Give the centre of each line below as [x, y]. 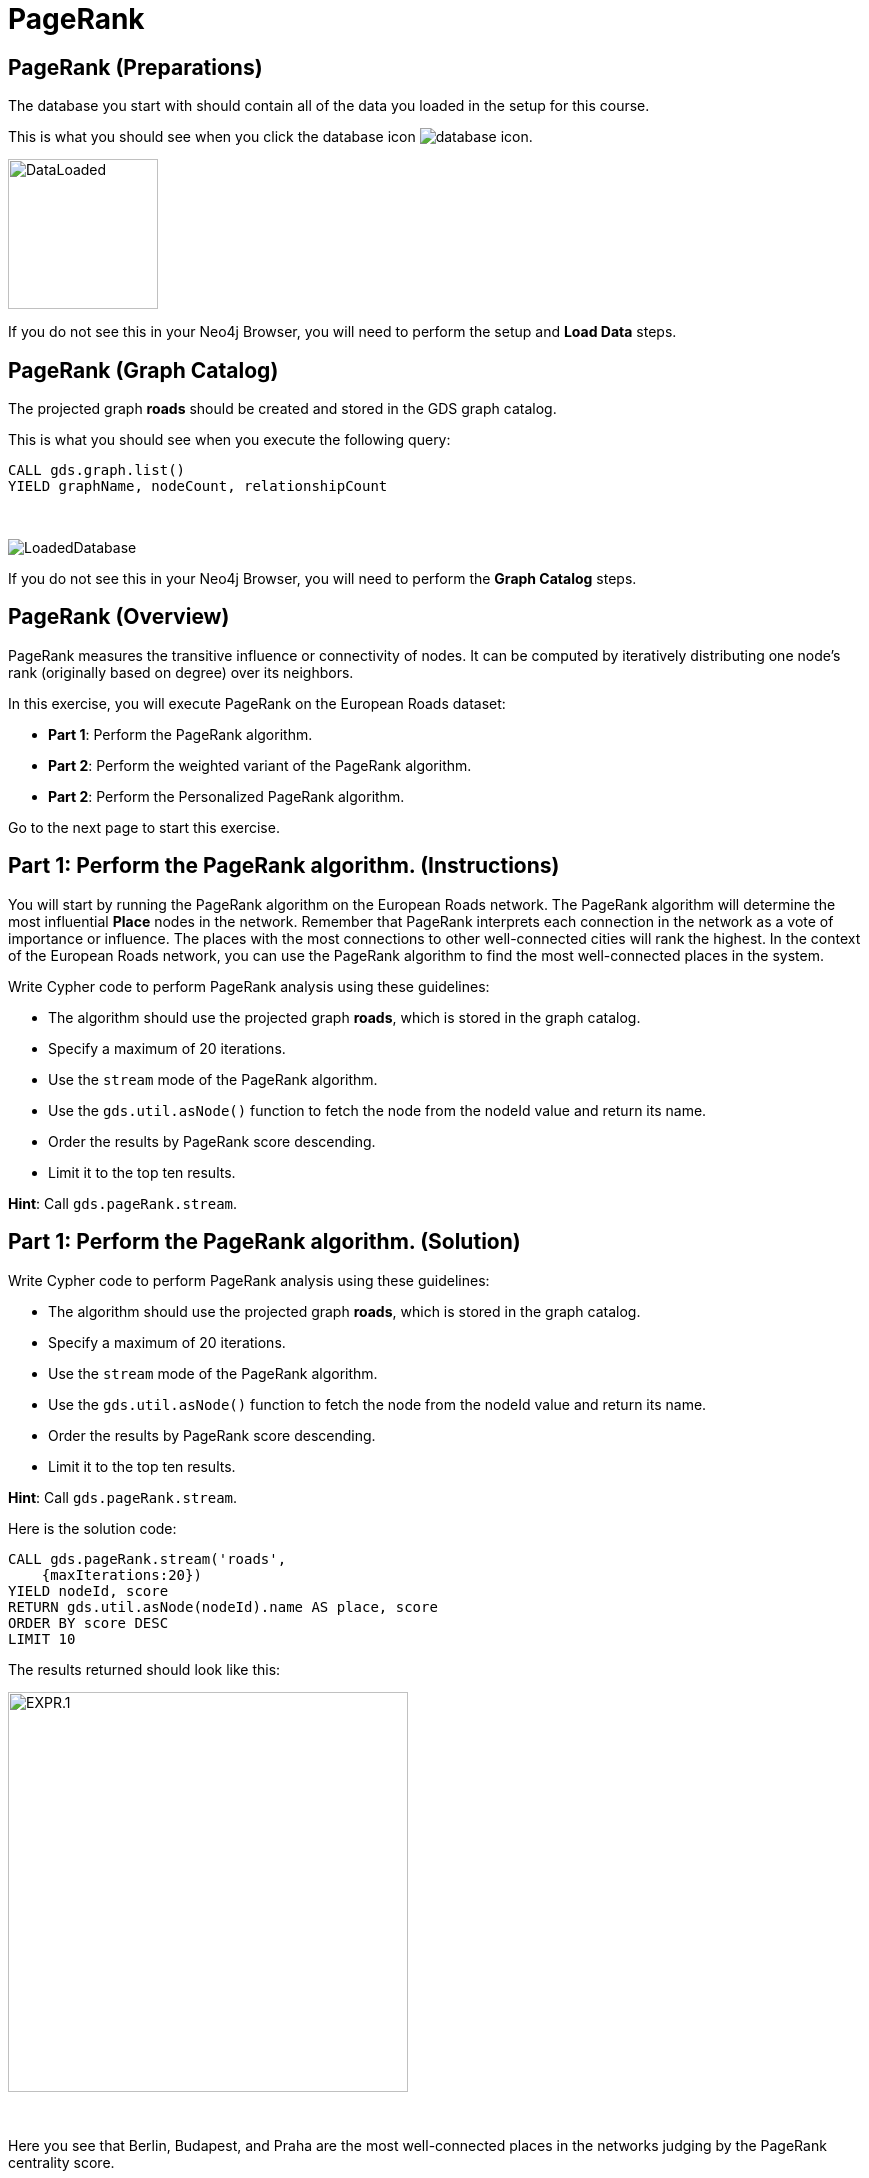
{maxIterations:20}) [121, 1574]
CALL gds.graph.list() [97, 470]
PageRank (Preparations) [135, 67]
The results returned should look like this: [144, 1669]
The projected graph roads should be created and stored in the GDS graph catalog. [282, 409]
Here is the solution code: [92, 1528]
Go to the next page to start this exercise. [144, 827]
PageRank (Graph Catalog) [143, 370]
